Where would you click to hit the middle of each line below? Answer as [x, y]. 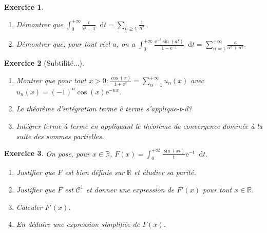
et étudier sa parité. [165, 172]
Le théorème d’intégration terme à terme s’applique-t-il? [104, 109]
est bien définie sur [95, 172]
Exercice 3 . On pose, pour [47, 153]
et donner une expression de [130, 189]
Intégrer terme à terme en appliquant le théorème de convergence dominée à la [139, 126]
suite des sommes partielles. [60, 136]
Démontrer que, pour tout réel [63, 44]
